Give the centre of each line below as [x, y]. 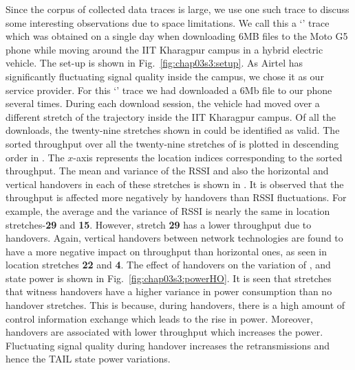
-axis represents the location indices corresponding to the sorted [208, 157]
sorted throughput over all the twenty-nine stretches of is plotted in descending [172, 143]
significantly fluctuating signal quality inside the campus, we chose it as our [165, 76]
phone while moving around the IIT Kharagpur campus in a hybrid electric [164, 49]
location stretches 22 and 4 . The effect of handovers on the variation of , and [168, 265]
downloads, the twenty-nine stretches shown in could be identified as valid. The [173, 130]
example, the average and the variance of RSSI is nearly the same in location [168, 210]
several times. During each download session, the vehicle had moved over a [163, 103]
